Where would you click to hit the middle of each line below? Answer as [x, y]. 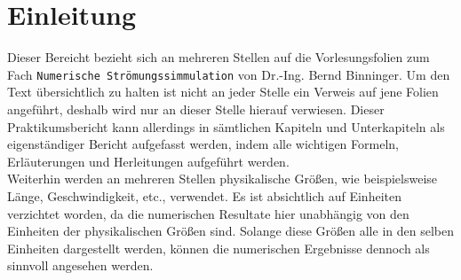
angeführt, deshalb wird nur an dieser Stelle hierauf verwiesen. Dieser [196, 109]
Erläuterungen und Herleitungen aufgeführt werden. [148, 161]
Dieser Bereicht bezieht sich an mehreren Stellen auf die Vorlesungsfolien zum [219, 57]
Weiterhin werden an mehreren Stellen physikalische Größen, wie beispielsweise [223, 179]
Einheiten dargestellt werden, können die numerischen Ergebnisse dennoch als [219, 248]
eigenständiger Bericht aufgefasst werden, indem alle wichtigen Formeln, [203, 144]
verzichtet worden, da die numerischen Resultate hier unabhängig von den [208, 213]
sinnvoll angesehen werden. [80, 265]
